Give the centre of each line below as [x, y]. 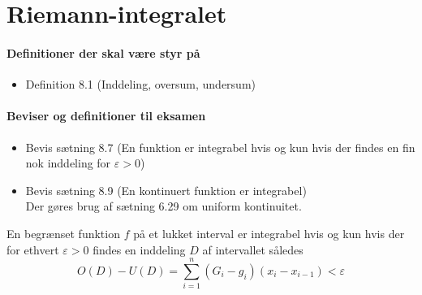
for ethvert [33, 249]
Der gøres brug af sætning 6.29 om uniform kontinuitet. [164, 206]
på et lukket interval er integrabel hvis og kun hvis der [269, 233]
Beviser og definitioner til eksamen [106, 116]
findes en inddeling [139, 249]
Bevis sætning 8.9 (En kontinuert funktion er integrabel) [166, 190]
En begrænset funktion [63, 233]
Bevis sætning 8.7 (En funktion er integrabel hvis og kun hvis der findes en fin [220, 147]
